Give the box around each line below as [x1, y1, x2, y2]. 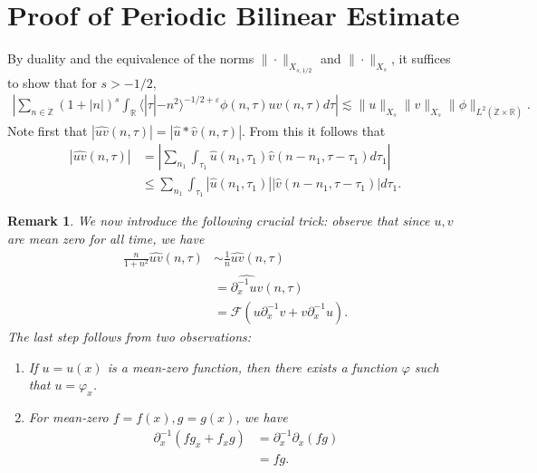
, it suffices [390, 49, 451, 68]
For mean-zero [28, 407, 109, 426]
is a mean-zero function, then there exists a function [107, 357, 398, 376]
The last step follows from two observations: [7, 326, 252, 345]
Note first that [7, 121, 88, 140]
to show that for [7, 72, 97, 92]
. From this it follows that [242, 121, 386, 140]
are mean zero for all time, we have [7, 228, 205, 247]
